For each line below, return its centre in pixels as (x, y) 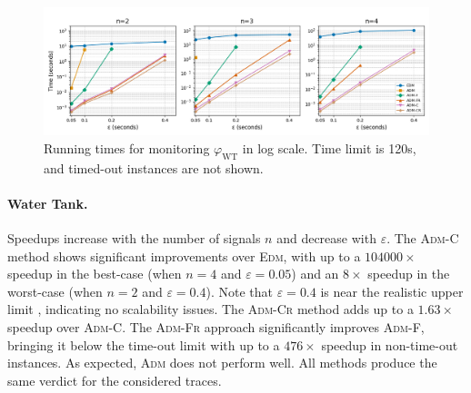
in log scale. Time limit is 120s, (329, 147)
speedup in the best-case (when (95, 274)
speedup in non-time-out (390, 344)
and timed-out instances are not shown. (154, 167)
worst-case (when (55, 291)
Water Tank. (48, 203)
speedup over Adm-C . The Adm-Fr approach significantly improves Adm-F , (216, 326)
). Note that (240, 291)
